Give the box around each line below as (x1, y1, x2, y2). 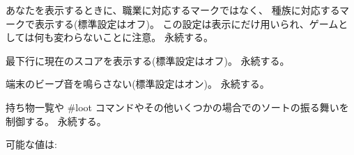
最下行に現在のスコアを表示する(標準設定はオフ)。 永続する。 (6, 53, 290, 67)
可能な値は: (6, 137, 57, 152)
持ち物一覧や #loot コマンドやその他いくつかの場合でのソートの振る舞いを (6, 99, 349, 114)
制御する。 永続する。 (6, 113, 107, 128)
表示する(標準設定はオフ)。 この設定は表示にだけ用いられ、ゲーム (34, 16, 339, 31)
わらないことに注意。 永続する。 (63, 30, 213, 44)
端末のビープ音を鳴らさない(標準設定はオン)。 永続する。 (6, 76, 270, 91)
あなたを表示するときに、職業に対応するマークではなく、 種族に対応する (6, 3, 340, 17)
